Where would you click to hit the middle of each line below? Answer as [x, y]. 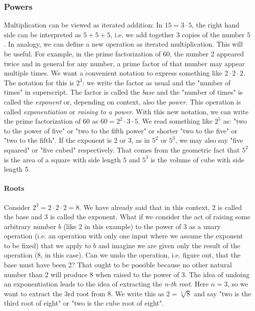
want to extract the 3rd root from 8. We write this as [84, 293]
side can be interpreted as [43, 34]
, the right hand [216, 25]
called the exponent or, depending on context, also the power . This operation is [123, 101]
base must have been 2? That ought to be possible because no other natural [118, 265]
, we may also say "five [209, 140]
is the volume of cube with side [197, 159]
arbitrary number [30, 226]
